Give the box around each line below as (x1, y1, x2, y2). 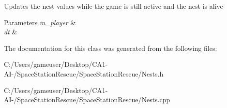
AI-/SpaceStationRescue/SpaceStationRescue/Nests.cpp (4, 94, 170, 105)
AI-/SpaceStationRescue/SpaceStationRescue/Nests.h (4, 68, 164, 78)
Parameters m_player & (4, 17, 76, 27)
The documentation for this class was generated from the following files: (4, 43, 217, 53)
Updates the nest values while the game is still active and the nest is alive (4, 1, 223, 11)
